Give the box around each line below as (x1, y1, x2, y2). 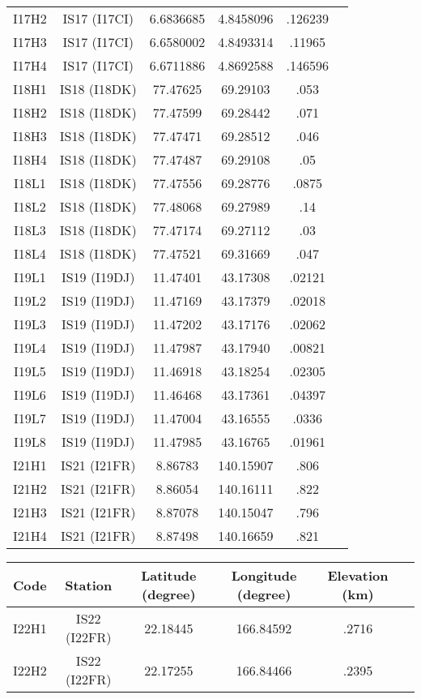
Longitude (231, 566, 297, 585)
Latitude (141, 566, 197, 585)
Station (65, 575, 113, 594)
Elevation (327, 566, 389, 585)
